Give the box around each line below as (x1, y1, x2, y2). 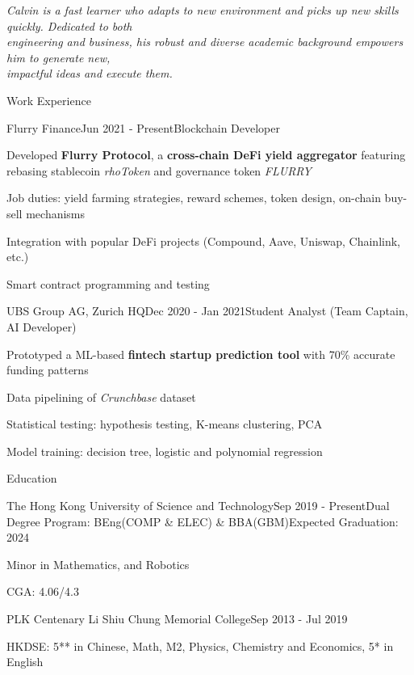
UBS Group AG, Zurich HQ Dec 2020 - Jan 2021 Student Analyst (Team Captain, (6, 302, 408, 319)
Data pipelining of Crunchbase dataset (6, 388, 196, 405)
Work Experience (6, 91, 91, 108)
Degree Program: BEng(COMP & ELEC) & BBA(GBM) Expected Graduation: (6, 513, 399, 529)
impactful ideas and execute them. (6, 65, 173, 82)
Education (6, 470, 57, 487)
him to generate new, (6, 49, 111, 65)
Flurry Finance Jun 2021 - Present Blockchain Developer (6, 119, 280, 136)
